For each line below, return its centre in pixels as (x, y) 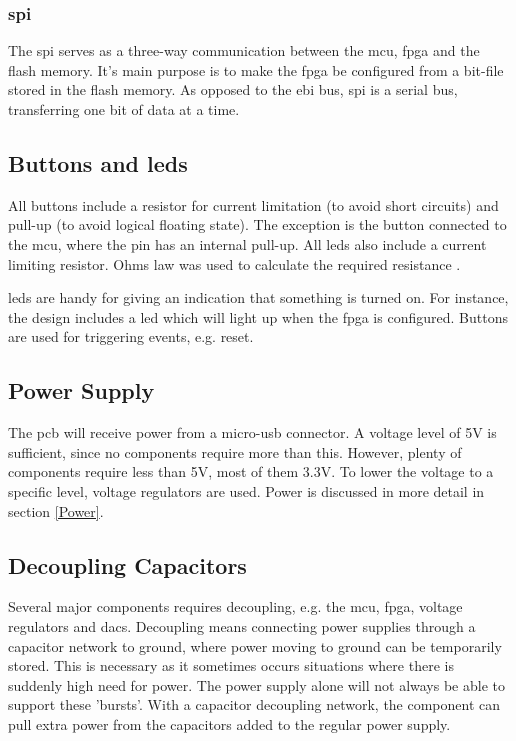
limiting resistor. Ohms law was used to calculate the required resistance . (234, 263)
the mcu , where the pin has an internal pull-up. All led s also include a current (247, 243)
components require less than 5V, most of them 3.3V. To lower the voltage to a (251, 471)
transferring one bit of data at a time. (124, 109)
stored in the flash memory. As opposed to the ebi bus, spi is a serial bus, (233, 89)
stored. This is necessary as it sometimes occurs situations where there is (231, 665)
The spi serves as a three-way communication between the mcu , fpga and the (244, 50)
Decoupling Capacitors (127, 564)
